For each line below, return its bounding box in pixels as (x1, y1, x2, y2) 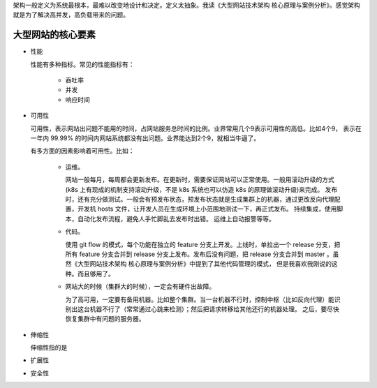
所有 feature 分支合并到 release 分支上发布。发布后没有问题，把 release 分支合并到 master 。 (65, 250, 333, 258)
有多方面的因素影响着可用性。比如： (30, 147, 135, 155)
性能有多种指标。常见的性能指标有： (30, 60, 135, 68)
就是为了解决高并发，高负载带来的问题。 (13, 10, 129, 19)
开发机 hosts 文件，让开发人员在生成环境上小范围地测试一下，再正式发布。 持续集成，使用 (77, 204, 337, 213)
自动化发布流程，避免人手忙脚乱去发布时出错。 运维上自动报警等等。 (77, 214, 275, 223)
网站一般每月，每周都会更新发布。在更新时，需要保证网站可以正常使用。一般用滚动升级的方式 (65, 175, 334, 184)
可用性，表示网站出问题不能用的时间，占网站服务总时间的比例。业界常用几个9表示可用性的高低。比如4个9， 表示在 (30, 124, 362, 133)
